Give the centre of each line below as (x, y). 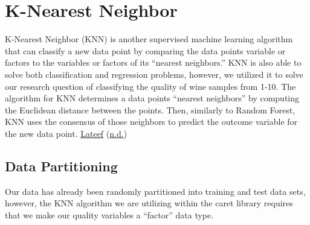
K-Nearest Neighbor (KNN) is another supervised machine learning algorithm (149, 39)
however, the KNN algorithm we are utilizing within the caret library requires (149, 203)
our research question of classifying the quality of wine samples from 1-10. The (150, 86)
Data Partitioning (61, 166)
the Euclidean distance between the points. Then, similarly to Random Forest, (150, 109)
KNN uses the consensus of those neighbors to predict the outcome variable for (151, 122)
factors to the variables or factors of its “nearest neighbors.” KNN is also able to (153, 62)
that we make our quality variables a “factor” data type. (109, 214)
